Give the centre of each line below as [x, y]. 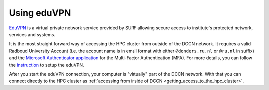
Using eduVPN [40, 13]
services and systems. [32, 34]
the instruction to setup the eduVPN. [47, 65]
